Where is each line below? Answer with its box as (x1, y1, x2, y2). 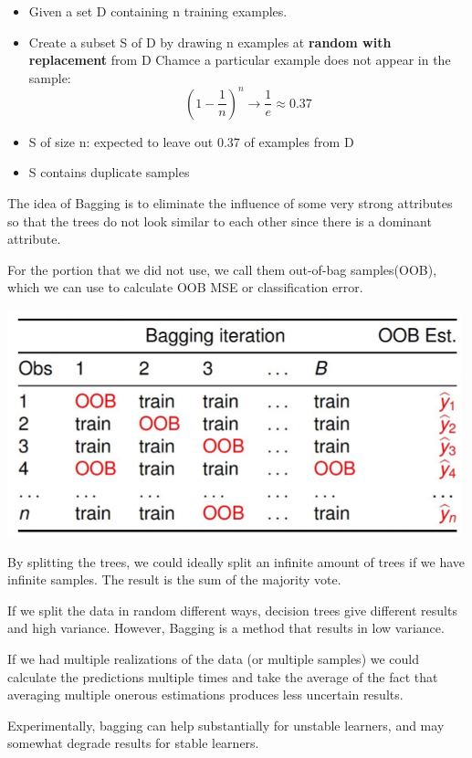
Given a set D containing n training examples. (28, 2, 288, 20)
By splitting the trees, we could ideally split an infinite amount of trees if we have (7, 552, 466, 571)
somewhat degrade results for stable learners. (7, 733, 259, 753)
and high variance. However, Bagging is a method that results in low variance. (7, 618, 445, 637)
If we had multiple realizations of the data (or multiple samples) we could (7, 649, 420, 668)
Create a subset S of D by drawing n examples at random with (28, 32, 392, 51)
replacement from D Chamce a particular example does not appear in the (28, 50, 451, 69)
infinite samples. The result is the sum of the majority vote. (7, 570, 341, 589)
